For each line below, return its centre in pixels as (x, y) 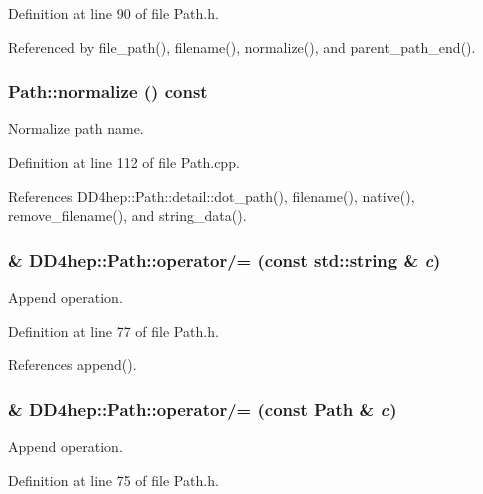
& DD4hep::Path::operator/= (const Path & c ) (202, 408)
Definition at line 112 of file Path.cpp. (124, 162)
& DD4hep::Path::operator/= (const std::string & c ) (224, 259)
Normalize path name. (76, 128)
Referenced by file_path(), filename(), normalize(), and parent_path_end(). (242, 46)
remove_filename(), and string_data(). (127, 215)
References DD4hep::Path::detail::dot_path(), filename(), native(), (211, 195)
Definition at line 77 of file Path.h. (113, 330)
